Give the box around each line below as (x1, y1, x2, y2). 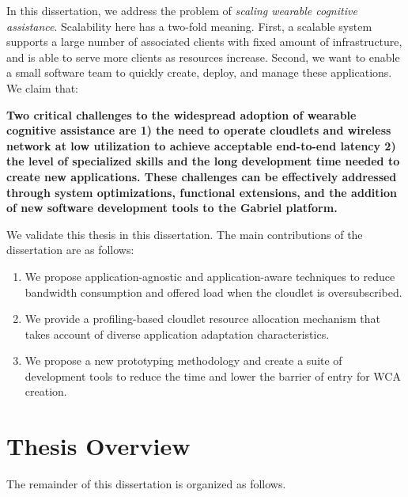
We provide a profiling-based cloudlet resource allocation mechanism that (25, 310, 380, 327)
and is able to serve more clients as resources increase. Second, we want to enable (6, 48, 400, 65)
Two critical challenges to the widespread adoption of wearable (6, 106, 357, 123)
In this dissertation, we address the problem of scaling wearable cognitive (6, 2, 357, 18)
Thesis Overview (6, 430, 191, 462)
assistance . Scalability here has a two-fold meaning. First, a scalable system (6, 17, 372, 34)
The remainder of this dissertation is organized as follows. (6, 476, 286, 492)
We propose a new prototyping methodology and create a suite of (25, 352, 342, 369)
